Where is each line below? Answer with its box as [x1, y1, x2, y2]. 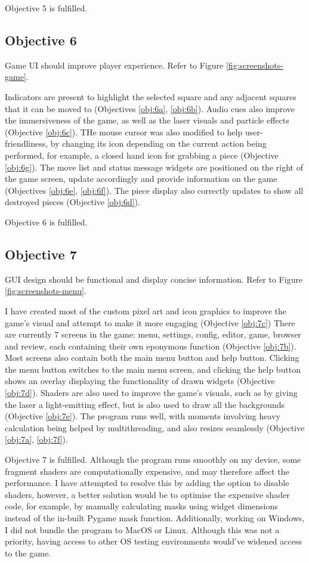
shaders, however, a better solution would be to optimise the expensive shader [5, 488, 290, 500]
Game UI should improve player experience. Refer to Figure [5, 58, 224, 71]
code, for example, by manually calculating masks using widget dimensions [5, 500, 278, 512]
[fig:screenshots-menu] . [5, 284, 86, 297]
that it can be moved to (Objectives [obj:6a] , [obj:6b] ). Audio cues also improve [5, 102, 295, 115]
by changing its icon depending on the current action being [50, 137, 267, 150]
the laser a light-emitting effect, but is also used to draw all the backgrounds [5, 398, 285, 410]
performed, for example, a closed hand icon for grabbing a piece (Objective [5, 149, 279, 161]
